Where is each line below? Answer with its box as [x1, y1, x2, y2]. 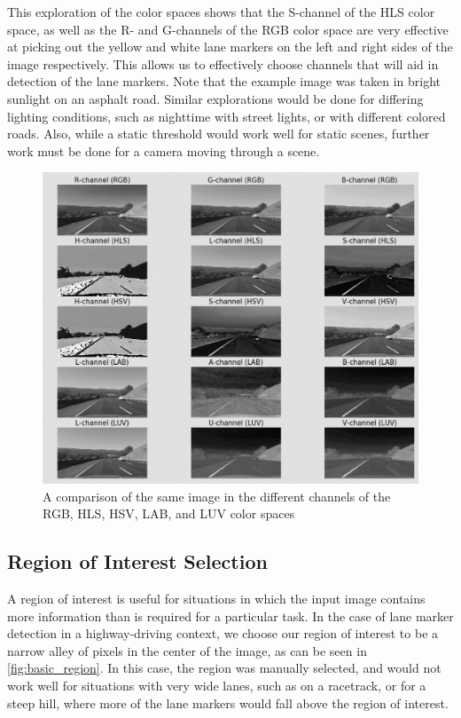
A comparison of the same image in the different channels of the [43, 486, 391, 505]
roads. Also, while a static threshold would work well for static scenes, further [7, 124, 430, 143]
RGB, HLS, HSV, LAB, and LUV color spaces [43, 504, 295, 523]
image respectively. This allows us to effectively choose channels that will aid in [7, 54, 439, 73]
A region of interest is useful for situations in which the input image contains [7, 589, 426, 608]
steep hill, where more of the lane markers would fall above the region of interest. [7, 693, 449, 712]
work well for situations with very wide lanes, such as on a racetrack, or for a [7, 676, 426, 694]
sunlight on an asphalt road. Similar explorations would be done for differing [7, 89, 424, 107]
